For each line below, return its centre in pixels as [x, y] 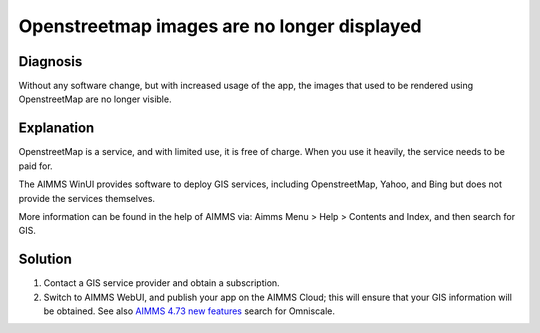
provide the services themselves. [86, 198]
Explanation [56, 128]
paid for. [36, 166]
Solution [45, 259]
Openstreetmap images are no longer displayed [220, 26]
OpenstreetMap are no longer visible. [95, 99]
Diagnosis [50, 61]
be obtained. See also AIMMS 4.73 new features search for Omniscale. [189, 311]
